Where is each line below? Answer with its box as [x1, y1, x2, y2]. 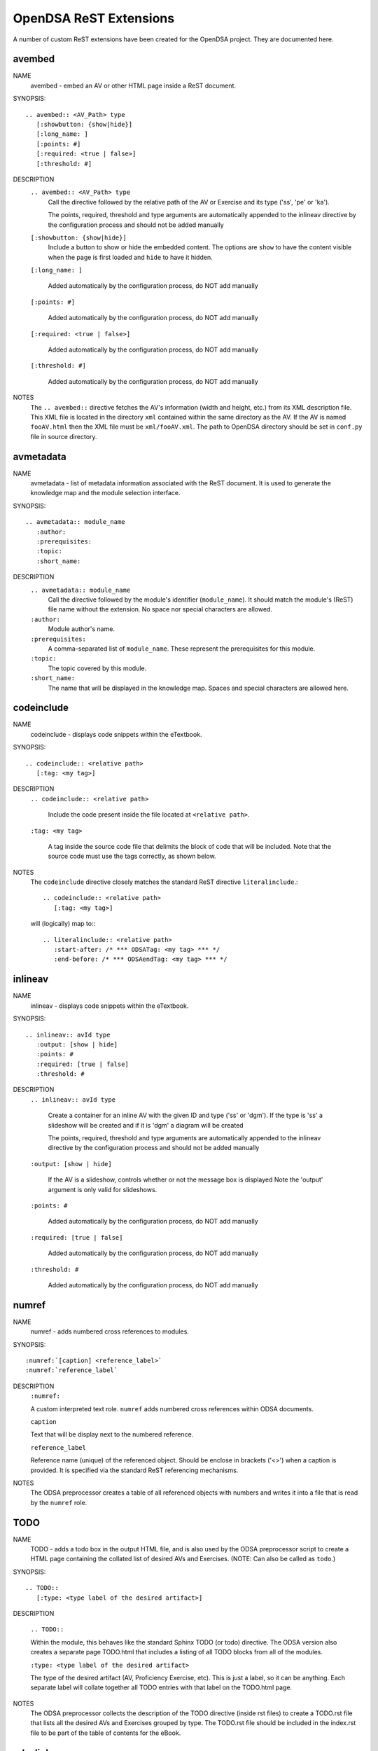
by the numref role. [30, 1498, 87, 1507]
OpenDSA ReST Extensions [13, 11, 175, 26]
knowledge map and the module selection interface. [30, 489, 181, 497]
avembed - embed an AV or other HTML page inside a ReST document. [30, 81, 237, 90]
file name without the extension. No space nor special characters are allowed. [48, 605, 273, 614]
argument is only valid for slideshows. [48, 1185, 157, 1193]
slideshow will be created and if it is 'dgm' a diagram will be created [48, 1121, 244, 1129]
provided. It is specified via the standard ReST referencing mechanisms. [30, 1466, 239, 1474]
